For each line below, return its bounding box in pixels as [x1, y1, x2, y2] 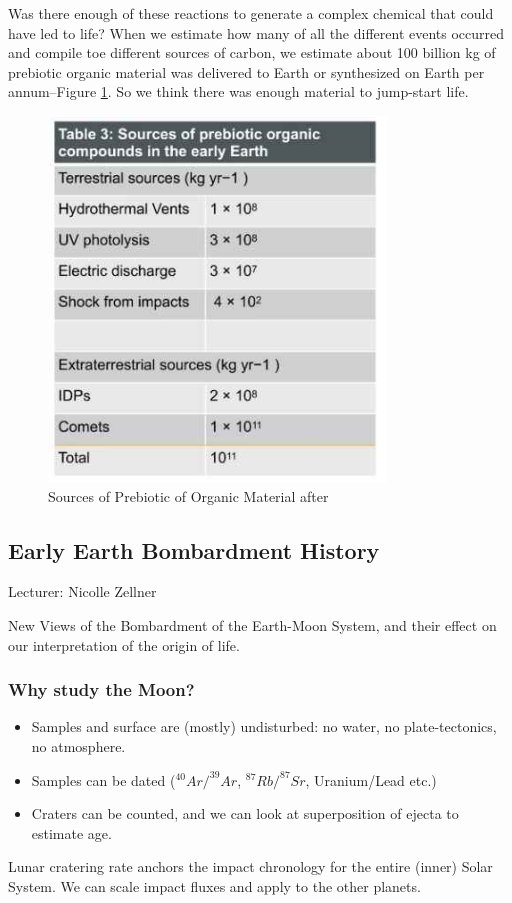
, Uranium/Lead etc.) [305, 769, 437, 790]
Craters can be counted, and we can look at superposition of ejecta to [31, 803, 459, 824]
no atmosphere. [31, 735, 126, 756]
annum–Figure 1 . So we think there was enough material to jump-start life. [8, 81, 469, 102]
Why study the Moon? [8, 677, 195, 702]
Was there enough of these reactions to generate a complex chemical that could [8, 3, 494, 23]
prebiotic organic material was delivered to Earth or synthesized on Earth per [8, 61, 485, 82]
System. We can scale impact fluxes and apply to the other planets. [8, 875, 421, 896]
